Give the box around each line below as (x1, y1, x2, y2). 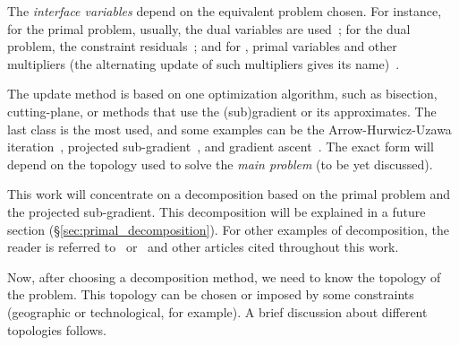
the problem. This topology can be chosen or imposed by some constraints (7, 285, 414, 304)
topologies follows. (7, 320, 106, 339)
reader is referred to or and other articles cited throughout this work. (7, 237, 399, 256)
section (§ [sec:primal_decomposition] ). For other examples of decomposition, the (7, 220, 450, 238)
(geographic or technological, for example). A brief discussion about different (7, 302, 428, 321)
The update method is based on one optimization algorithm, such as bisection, (7, 84, 438, 103)
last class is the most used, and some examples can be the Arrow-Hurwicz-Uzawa (7, 119, 452, 138)
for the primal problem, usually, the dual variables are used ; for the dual (7, 19, 411, 38)
